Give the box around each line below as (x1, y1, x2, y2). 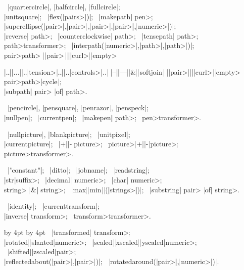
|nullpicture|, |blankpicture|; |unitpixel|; (7, 129, 130, 139)
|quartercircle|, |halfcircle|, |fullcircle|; (7, 1, 120, 11)
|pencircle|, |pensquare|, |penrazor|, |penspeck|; (7, 102, 149, 113)
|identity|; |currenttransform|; (7, 201, 99, 211)
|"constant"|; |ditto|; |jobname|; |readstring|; (7, 165, 149, 175)
